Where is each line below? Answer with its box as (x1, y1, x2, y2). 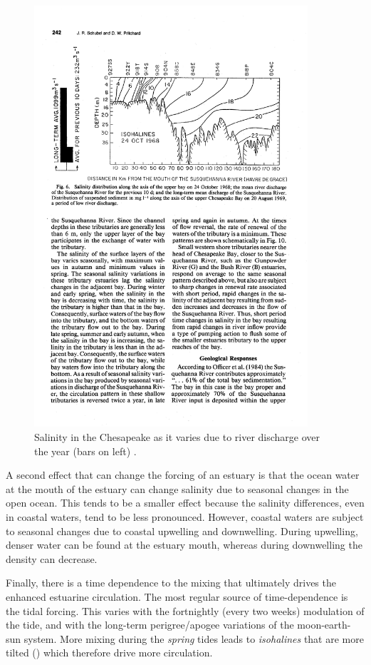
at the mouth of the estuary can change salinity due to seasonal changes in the (6, 481, 349, 496)
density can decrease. (6, 551, 98, 566)
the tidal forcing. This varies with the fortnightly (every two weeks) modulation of (6, 603, 365, 618)
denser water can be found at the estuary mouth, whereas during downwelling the (6, 537, 362, 552)
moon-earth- (297, 617, 351, 632)
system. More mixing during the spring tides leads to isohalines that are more (23, 631, 364, 646)
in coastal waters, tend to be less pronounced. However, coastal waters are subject (6, 509, 364, 524)
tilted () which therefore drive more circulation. (6, 645, 213, 660)
